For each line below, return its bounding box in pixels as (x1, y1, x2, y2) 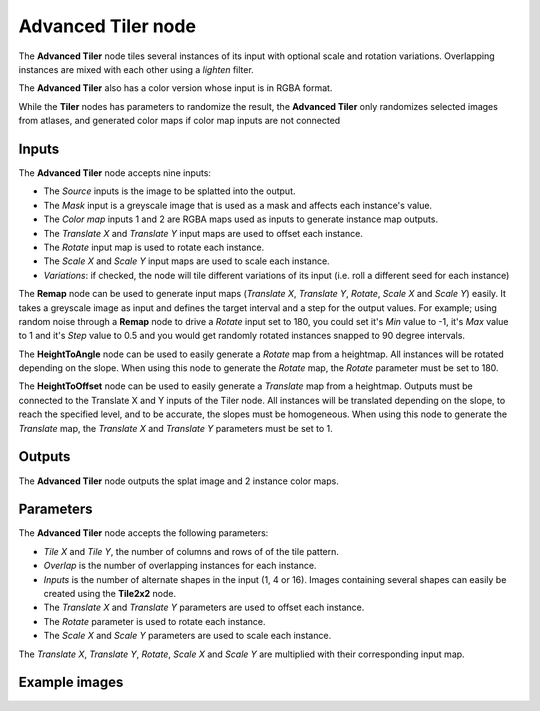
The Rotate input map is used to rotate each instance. (43, 241, 265, 253)
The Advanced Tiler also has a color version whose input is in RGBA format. (18, 82, 333, 94)
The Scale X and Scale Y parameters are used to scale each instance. (43, 630, 332, 642)
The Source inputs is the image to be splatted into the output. (43, 185, 296, 197)
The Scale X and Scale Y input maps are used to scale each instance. (43, 255, 330, 267)
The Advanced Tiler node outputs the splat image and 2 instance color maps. (18, 475, 339, 487)
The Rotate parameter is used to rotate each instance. (43, 615, 266, 627)
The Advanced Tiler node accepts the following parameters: (18, 527, 269, 539)
